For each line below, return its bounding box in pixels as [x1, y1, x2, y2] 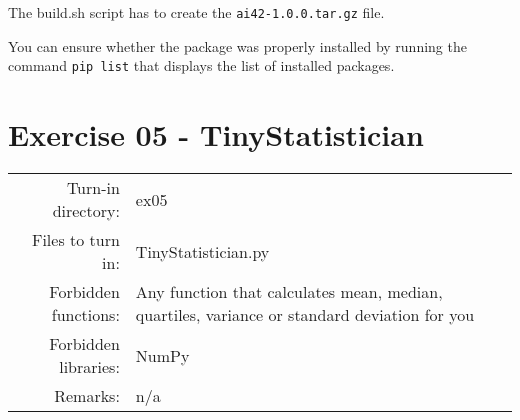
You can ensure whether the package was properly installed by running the [8, 35, 467, 56]
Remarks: [54, 384, 120, 408]
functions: [51, 303, 120, 327]
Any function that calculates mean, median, [135, 280, 443, 304]
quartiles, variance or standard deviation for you [135, 303, 475, 327]
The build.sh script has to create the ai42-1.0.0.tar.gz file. [8, 2, 385, 22]
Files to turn [31, 228, 120, 252]
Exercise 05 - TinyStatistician [8, 114, 424, 155]
